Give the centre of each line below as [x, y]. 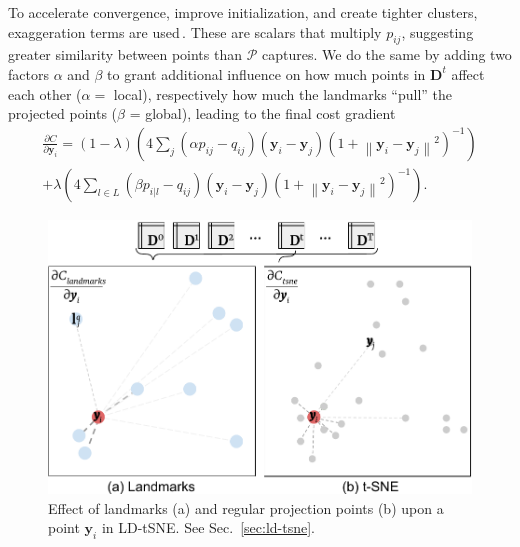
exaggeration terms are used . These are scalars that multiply [195, 31]
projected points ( [63, 113]
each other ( [45, 93]
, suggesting [437, 31]
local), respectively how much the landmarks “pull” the [282, 93]
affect [468, 73]
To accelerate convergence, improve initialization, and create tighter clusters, [243, 12]
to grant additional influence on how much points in [266, 73]
